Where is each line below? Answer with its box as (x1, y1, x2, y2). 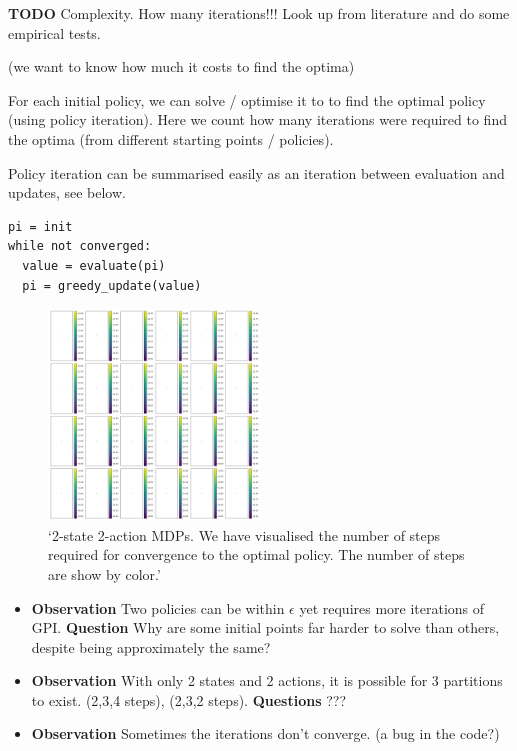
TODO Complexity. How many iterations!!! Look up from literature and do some (8, 3, 510, 23)
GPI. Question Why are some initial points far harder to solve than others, (31, 617, 500, 638)
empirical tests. (8, 22, 101, 43)
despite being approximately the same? (31, 636, 271, 657)
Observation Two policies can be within (31, 597, 285, 618)
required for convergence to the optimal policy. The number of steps (48, 544, 465, 565)
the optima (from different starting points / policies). (8, 128, 334, 149)
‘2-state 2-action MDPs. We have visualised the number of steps (48, 524, 441, 545)
